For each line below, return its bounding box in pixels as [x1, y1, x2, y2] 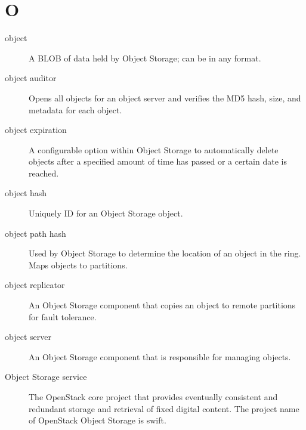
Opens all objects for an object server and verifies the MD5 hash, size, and [29, 91, 301, 104]
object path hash [5, 227, 66, 239]
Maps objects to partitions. [29, 258, 128, 271]
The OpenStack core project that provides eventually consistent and [29, 391, 278, 403]
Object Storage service [5, 370, 87, 383]
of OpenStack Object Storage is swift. [29, 414, 166, 426]
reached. [29, 166, 59, 179]
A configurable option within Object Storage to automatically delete [29, 143, 279, 156]
